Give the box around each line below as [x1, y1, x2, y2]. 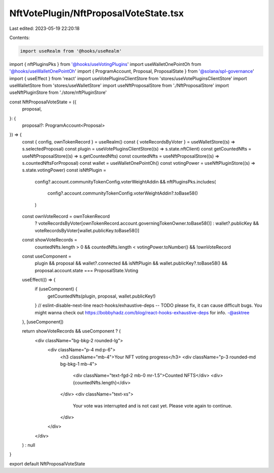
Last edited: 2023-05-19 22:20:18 [9, 25, 80, 31]
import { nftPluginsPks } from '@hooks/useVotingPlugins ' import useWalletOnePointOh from [9, 61, 201, 67]
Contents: [9, 34, 30, 41]
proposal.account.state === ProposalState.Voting [35, 267, 139, 273]
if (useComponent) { [35, 286, 78, 292]
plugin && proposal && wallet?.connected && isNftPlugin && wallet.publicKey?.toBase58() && [35, 260, 228, 266]
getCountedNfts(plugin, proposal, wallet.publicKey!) [47, 293, 156, 299]
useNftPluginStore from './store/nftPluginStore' [9, 89, 107, 96]
